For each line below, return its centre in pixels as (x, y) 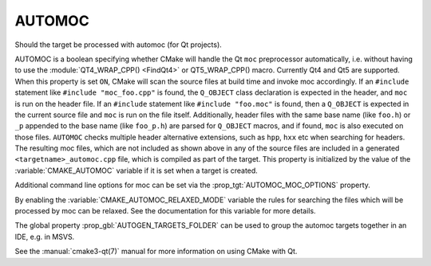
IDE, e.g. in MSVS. (45, 237)
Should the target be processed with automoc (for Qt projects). (119, 45)
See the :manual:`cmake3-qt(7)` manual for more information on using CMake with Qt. (156, 252)
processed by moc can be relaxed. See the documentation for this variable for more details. (165, 211)
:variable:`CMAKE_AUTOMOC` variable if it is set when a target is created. (136, 170)
